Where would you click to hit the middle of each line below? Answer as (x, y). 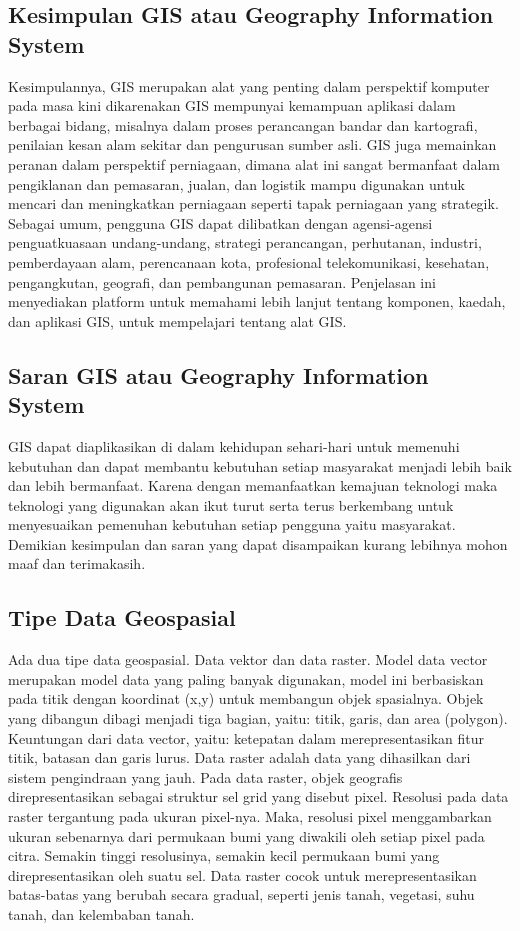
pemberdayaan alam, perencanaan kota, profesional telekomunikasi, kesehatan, (249, 261)
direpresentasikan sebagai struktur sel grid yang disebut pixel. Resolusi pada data (258, 796)
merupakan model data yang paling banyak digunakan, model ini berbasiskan (246, 678)
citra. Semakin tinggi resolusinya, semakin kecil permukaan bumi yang (224, 855)
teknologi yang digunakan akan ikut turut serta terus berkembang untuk (231, 504)
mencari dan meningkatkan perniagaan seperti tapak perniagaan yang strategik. (253, 203)
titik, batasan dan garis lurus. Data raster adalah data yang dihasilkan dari (239, 757)
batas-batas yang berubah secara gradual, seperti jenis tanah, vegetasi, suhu (241, 894)
